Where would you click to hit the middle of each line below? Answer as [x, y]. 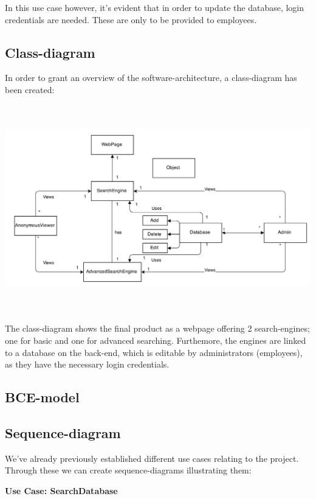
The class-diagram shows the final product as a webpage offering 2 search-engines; [157, 328]
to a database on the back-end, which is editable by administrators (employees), [154, 352]
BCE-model [42, 397]
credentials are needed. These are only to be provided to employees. [131, 19]
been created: [30, 89]
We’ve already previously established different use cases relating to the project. [152, 458]
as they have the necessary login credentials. [87, 364]
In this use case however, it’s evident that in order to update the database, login [155, 7]
